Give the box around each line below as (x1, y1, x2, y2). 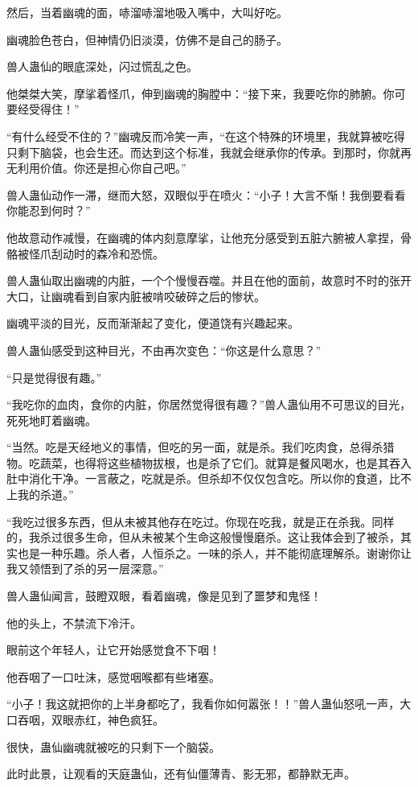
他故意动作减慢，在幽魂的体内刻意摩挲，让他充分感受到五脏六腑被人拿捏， (6, 229, 400, 245)
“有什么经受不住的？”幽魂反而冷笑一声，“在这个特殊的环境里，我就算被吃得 (6, 127, 405, 144)
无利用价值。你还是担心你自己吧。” (6, 159, 186, 176)
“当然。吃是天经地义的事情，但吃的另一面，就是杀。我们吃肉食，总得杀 (6, 439, 383, 455)
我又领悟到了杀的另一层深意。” (6, 560, 164, 577)
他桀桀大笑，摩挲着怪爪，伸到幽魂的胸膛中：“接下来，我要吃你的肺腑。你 (6, 84, 395, 101)
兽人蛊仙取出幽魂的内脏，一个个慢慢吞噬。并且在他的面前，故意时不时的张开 (6, 272, 412, 289)
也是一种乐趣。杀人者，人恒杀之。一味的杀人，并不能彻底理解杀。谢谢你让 (17, 544, 412, 561)
